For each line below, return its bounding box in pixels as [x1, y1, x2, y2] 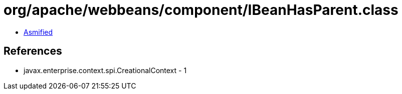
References [4, 45, 62, 58]
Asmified [24, 27, 53, 36]
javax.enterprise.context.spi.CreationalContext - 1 [24, 66, 187, 75]
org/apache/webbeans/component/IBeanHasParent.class [4, 1, 398, 18]
